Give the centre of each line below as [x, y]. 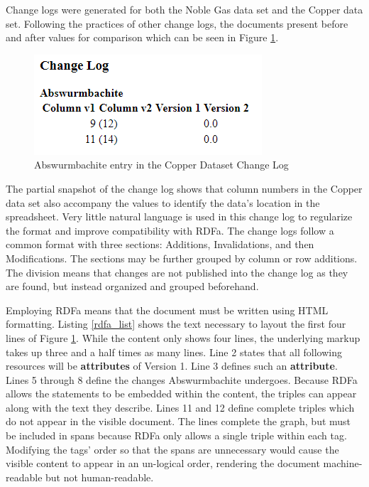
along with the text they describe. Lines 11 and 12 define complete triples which [180, 407]
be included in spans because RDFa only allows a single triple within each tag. [176, 435]
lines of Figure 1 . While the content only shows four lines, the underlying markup [183, 337]
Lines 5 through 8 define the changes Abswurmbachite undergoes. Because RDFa [182, 379]
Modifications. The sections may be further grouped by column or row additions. [182, 258]
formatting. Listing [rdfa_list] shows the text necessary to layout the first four [176, 324]
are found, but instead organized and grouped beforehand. [132, 286]
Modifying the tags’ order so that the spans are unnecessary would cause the [172, 449]
